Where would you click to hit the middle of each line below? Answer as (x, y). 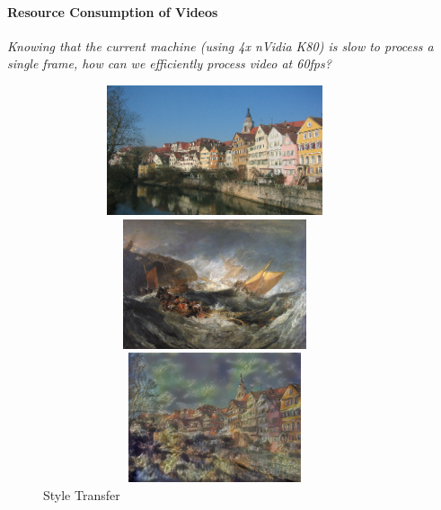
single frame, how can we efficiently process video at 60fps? (169, 63)
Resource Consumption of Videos (113, 11)
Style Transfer (82, 494)
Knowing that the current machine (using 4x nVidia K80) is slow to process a (220, 45)
